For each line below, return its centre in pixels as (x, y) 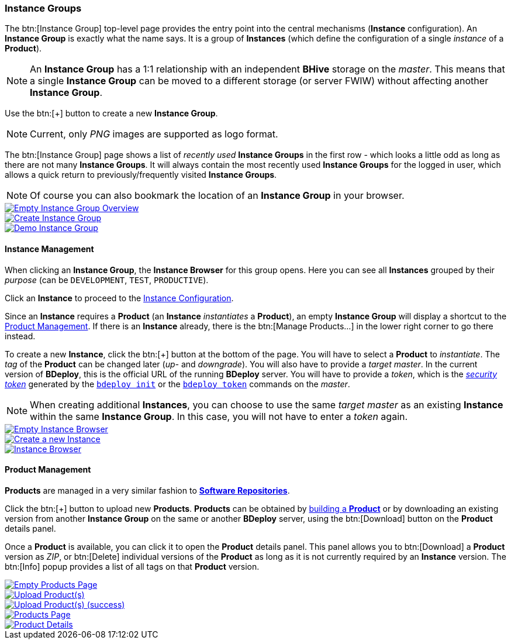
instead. (20, 336)
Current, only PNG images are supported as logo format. (154, 134)
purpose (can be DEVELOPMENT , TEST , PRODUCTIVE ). (107, 280)
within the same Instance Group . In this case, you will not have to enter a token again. (219, 416)
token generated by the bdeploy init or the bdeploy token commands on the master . (177, 384)
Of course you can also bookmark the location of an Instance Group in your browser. (217, 196)
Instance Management (49, 249)
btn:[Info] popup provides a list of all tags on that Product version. (132, 566)
